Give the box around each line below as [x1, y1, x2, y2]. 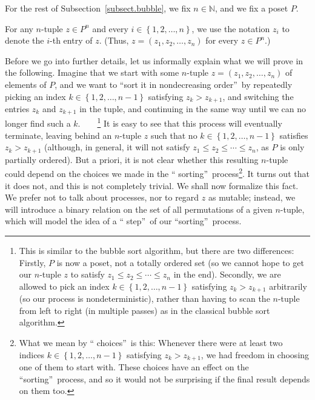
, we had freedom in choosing [201, 348, 310, 361]
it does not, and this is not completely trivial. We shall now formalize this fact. [5, 179, 299, 192]
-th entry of [50, 34, 93, 47]
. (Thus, [99, 34, 129, 47]
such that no [150, 128, 197, 141]
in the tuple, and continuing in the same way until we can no [79, 102, 306, 115]
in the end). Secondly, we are [173, 268, 281, 281]
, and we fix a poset [214, 2, 288, 14]
